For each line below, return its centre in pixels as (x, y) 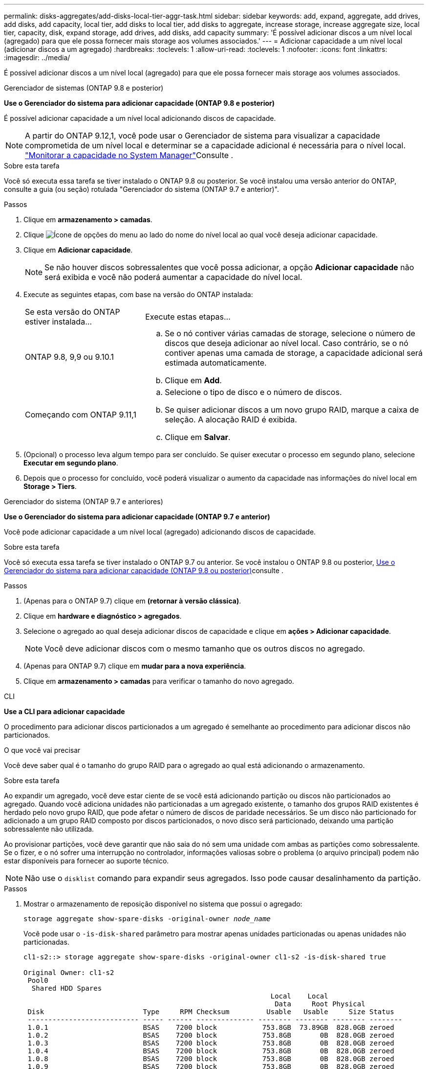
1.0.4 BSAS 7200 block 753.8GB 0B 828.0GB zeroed (211, 1051)
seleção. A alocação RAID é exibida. (231, 419)
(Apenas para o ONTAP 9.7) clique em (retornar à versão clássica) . (132, 601)
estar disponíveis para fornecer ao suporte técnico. (86, 861)
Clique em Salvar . (198, 437)
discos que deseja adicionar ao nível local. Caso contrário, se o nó (287, 343)
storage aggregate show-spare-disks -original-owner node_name (147, 919)
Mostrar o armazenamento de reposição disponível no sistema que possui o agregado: (163, 904)
